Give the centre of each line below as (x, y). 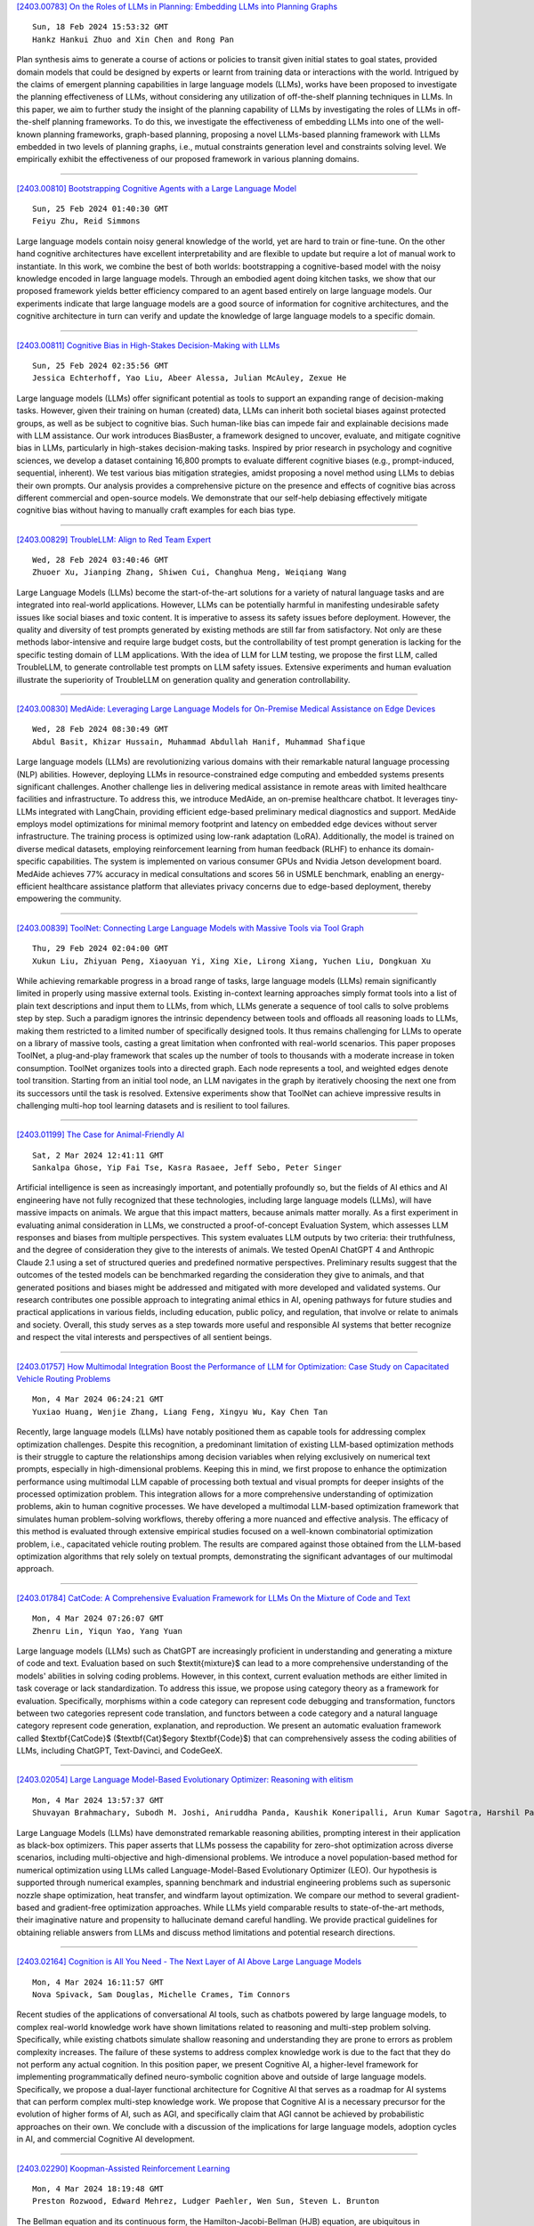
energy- (430, 873)
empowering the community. (69, 898)
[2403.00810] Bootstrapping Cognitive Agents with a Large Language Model (157, 188)
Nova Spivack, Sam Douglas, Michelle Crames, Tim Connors (162, 1994)
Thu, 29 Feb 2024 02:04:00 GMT (101, 949)
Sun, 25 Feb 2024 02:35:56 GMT (101, 366)
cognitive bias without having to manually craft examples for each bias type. (156, 510)
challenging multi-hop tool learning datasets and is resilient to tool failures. (154, 1105)
